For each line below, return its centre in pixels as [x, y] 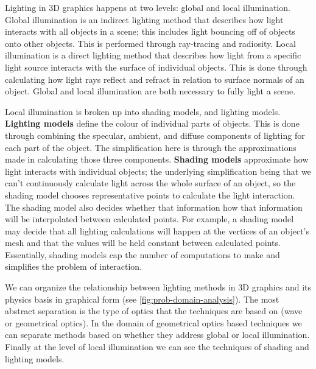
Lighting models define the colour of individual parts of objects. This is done [152, 123]
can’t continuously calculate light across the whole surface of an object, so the [150, 183]
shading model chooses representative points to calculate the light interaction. [150, 195]
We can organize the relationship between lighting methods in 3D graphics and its [158, 287]
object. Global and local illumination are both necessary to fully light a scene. [150, 91]
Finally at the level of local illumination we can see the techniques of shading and [157, 347]
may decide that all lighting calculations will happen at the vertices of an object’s [157, 230]
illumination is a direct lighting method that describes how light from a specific [153, 55]
